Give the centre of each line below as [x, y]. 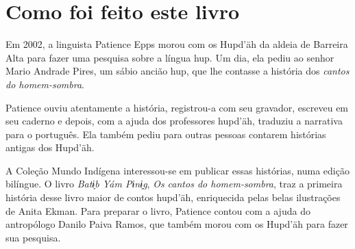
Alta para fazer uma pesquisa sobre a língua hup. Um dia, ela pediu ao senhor [170, 57]
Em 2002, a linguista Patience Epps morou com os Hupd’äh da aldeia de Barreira [177, 44]
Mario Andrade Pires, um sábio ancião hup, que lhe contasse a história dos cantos [177, 71]
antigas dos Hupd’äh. [50, 147]
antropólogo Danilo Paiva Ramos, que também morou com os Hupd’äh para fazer [177, 224]
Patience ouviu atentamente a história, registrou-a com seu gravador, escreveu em [177, 107]
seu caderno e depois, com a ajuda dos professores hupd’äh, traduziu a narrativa [174, 121]
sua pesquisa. [33, 237]
